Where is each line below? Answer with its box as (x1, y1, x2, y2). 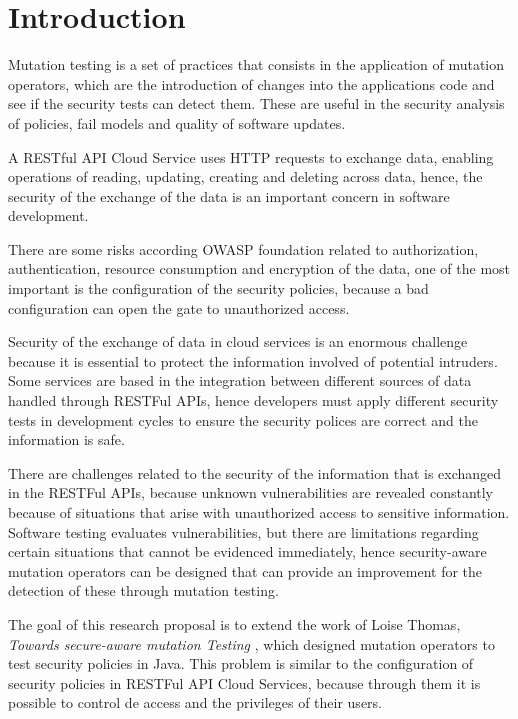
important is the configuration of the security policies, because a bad (8, 278, 429, 299)
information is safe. (8, 429, 125, 450)
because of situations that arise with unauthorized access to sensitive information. (8, 502, 510, 522)
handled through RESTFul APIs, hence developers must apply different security (8, 390, 499, 411)
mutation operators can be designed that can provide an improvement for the (8, 560, 483, 581)
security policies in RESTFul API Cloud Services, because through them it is (8, 672, 481, 693)
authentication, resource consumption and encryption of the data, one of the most (8, 258, 511, 279)
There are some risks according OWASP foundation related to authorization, (8, 238, 479, 259)
